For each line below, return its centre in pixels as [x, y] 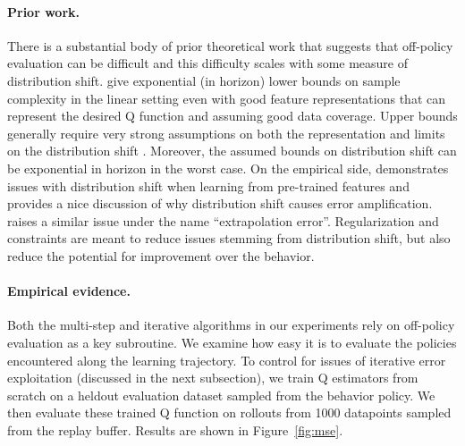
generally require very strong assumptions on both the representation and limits [226, 133]
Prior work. [43, 11]
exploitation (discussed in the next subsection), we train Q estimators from [213, 378]
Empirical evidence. [69, 291]
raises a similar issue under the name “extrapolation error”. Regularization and [223, 220]
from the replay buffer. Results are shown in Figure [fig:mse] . [175, 429]
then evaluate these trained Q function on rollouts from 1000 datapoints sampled [229, 412]
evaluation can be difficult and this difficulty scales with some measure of [207, 63]
